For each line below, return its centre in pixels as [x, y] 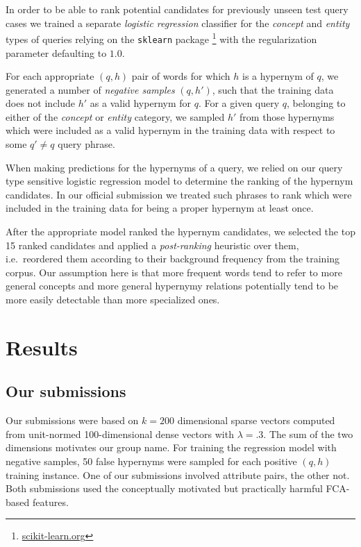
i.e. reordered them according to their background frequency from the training [173, 259]
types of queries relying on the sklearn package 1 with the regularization [161, 38]
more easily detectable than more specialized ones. [113, 299]
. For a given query [239, 103]
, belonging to [316, 103]
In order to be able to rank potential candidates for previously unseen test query [177, 9]
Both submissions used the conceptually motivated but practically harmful [164, 488]
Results [42, 347]
